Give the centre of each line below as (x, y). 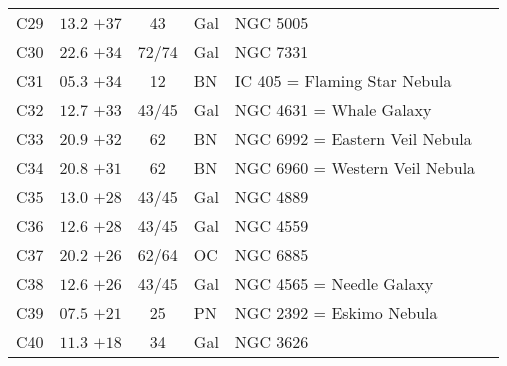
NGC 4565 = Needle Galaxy (334, 283)
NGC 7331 (271, 51)
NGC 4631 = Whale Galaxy (333, 109)
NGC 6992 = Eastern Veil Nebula (353, 138)
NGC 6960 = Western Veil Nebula (355, 167)
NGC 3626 (271, 341)
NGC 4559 (271, 225)
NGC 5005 (271, 22)
